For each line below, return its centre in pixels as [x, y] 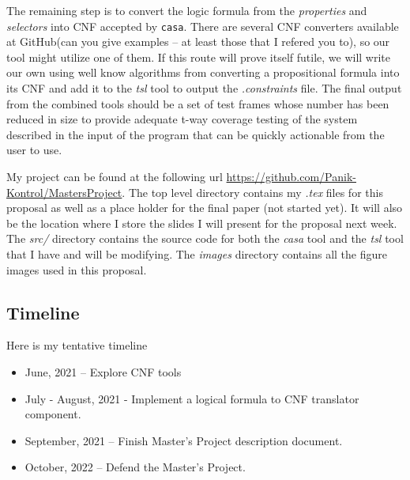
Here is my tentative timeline [77, 345]
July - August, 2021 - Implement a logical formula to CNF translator [192, 398]
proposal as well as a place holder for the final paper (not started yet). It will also [205, 208]
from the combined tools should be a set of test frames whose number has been [198, 103]
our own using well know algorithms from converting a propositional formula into [203, 72]
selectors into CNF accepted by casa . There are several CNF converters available [203, 26]
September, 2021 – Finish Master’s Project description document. [184, 440]
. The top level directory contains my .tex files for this [252, 192]
